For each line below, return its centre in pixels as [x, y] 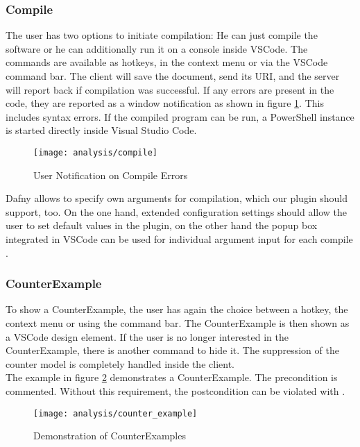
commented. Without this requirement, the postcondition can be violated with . [175, 390]
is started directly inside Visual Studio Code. [101, 130]
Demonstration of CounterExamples [110, 436]
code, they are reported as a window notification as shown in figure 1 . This [165, 103]
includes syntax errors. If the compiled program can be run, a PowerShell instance [180, 116]
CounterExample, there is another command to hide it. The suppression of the [172, 350]
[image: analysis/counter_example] [115, 413]
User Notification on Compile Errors [111, 175]
